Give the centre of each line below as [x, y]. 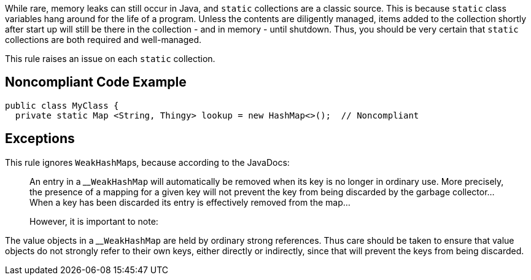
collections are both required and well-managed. [103, 40]
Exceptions [40, 139]
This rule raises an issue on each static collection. [110, 59]
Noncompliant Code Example [96, 82]
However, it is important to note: [94, 221]
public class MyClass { [62, 105]
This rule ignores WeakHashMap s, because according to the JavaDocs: [147, 162]
